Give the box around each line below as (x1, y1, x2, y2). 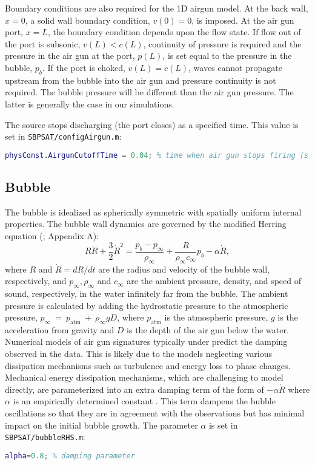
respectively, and (5, 274, 67, 287)
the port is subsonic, (5, 37, 81, 50)
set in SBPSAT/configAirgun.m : (5, 130, 122, 143)
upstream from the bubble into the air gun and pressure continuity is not (5, 73, 276, 86)
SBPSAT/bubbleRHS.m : (5, 430, 85, 443)
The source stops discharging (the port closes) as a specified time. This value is (5, 118, 299, 131)
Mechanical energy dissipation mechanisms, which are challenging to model (5, 371, 283, 384)
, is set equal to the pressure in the (162, 49, 292, 62)
